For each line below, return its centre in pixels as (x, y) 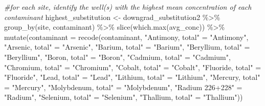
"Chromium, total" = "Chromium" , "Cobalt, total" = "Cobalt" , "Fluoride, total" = (133, 67)
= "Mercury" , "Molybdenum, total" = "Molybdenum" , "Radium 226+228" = (123, 87)
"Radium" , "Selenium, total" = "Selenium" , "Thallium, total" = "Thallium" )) (124, 97)
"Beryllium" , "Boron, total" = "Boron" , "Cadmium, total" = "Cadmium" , (117, 57)
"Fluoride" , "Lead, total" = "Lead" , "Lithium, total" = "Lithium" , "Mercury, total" (132, 77)
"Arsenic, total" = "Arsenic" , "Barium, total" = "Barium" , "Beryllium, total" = (127, 47)
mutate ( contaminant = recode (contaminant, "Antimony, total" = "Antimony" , (126, 37)
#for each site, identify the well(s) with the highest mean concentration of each (128, 7)
